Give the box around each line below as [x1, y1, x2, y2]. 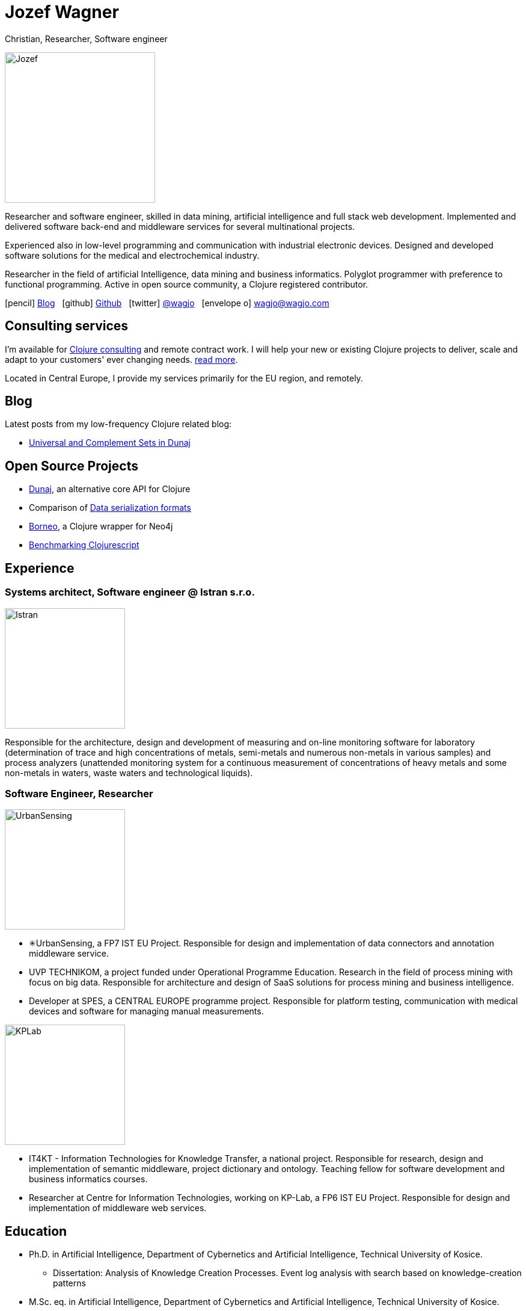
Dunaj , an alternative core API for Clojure [29, 484, 191, 495]
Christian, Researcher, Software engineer [5, 33, 168, 44]
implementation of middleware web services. [29, 1203, 207, 1214]
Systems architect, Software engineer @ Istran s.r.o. [5, 586, 255, 599]
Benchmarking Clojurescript [29, 540, 139, 551]
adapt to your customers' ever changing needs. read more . [5, 354, 238, 365]
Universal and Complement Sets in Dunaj [29, 437, 191, 448]
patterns [53, 1278, 86, 1289]
